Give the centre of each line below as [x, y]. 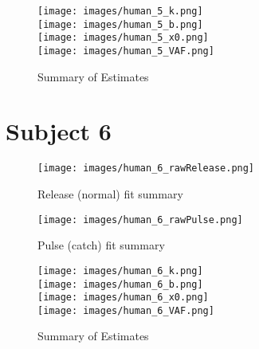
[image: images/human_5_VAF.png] [126, 51]
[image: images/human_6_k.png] [120, 271]
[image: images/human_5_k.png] [120, 11]
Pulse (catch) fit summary [101, 245]
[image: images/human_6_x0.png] [123, 298]
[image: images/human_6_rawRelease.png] [146, 169]
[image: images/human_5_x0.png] [123, 38]
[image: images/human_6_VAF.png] [126, 310]
